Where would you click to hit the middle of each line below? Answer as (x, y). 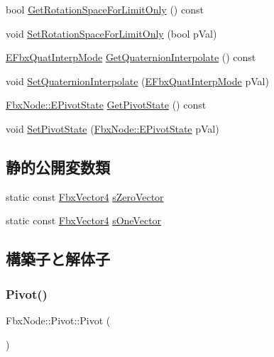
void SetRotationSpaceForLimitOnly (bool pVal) (111, 33)
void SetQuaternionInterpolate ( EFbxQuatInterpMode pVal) (137, 81)
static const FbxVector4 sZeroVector (85, 196)
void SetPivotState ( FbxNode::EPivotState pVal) (113, 128)
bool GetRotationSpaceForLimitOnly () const (105, 9)
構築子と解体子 (58, 259)
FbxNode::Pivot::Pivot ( (58, 320)
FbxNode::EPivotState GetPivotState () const (106, 105)
